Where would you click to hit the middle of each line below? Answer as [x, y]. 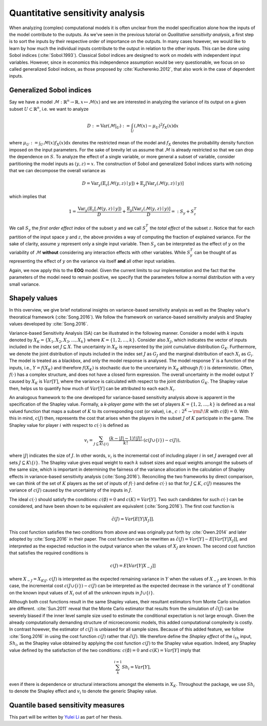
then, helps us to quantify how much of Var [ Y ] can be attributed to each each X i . [92, 389]
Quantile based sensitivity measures [67, 705]
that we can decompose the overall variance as [57, 171]
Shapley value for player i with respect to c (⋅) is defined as [69, 425]
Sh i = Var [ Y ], [136, 668]
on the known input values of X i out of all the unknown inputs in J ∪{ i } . [82, 593]
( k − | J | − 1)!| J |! [126, 438]
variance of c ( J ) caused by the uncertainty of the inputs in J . [71, 490]
